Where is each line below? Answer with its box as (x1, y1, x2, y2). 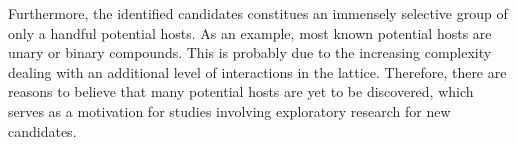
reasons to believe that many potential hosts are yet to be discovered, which (8, 81, 474, 102)
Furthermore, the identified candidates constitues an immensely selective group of (8, 3, 508, 23)
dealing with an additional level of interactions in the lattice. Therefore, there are (8, 61, 507, 82)
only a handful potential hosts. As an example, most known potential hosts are (8, 22, 492, 43)
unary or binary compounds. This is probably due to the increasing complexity (8, 42, 492, 63)
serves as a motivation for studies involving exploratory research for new (8, 100, 451, 121)
